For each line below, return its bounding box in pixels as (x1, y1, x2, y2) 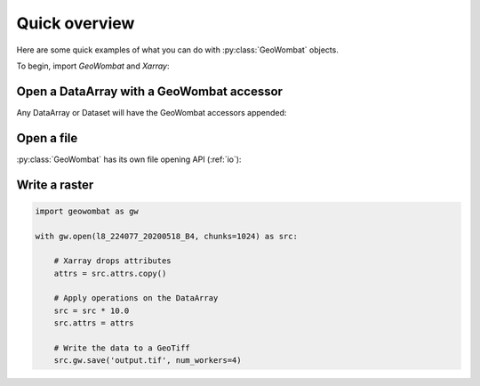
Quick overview (16, 13, 135, 33)
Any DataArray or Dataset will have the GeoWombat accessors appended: (16, 107, 287, 117)
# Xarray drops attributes (53, 256, 172, 266)
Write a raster (16, 177, 94, 192)
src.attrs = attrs (53, 318, 134, 328)
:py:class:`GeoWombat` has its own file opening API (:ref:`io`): (16, 154, 242, 165)
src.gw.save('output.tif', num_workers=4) (53, 356, 242, 366)
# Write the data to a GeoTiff (53, 343, 190, 353)
